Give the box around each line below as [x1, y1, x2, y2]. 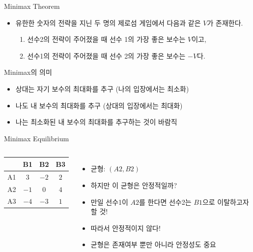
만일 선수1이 [90, 196, 128, 207]
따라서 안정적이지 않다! [90, 222, 161, 233]
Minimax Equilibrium [4, 133, 69, 143]
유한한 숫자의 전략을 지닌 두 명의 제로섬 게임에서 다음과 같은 [15, 17, 201, 28]
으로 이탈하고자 [202, 196, 249, 207]
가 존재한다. [207, 17, 243, 28]
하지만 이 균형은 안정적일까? [90, 180, 177, 190]
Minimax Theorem [4, 1, 60, 11]
